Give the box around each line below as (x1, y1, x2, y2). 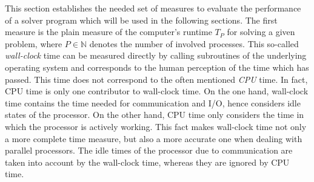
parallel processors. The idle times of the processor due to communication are (5, 144, 293, 157)
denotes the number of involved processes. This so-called (89, 37, 299, 50)
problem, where (5, 37, 62, 50)
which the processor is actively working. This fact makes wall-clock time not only (5, 120, 307, 132)
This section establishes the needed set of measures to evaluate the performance (5, 2, 301, 14)
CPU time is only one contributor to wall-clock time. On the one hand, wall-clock (5, 85, 309, 97)
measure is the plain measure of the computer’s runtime (5, 25, 212, 38)
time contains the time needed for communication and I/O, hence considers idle (5, 96, 301, 109)
